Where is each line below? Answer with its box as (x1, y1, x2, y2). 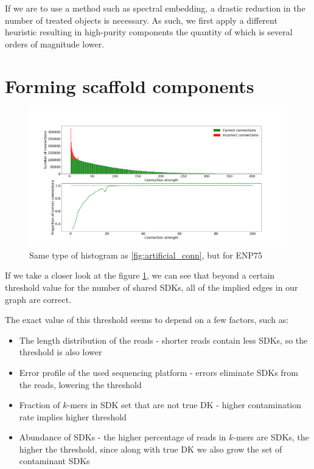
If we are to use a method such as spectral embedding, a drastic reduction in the (5, 2, 305, 14)
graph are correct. (5, 293, 72, 305)
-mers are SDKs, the (233, 431, 309, 443)
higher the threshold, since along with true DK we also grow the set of (19, 442, 282, 455)
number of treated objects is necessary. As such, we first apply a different (5, 13, 277, 26)
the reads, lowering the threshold (19, 378, 142, 391)
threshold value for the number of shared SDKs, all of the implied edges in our (5, 280, 298, 293)
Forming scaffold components (5, 73, 254, 98)
